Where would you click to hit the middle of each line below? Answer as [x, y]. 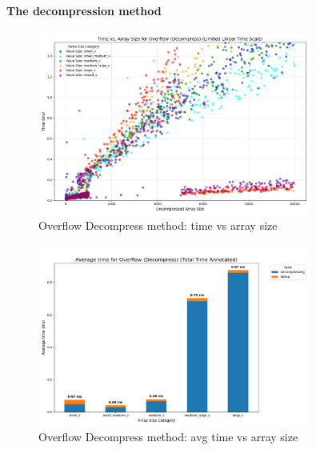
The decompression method [84, 10]
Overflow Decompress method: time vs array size [158, 225]
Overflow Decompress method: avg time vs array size [168, 437]
